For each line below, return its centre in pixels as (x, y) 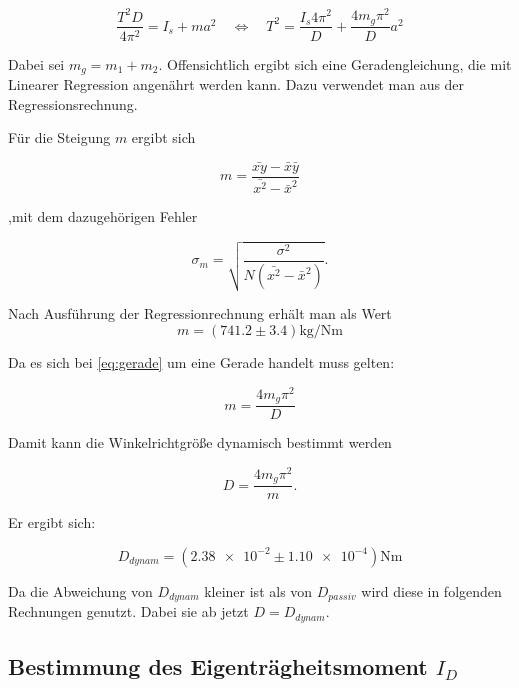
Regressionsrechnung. (73, 103)
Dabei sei (36, 63)
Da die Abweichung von (80, 590)
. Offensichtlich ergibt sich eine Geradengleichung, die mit (335, 63)
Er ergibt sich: (52, 522)
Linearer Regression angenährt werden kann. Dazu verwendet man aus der (236, 84)
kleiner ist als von (258, 590)
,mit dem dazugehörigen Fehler (103, 216)
